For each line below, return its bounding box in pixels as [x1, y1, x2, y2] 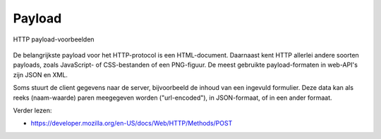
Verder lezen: [13, 106, 52, 114]
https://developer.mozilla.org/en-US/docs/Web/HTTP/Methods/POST [30, 119, 233, 128]
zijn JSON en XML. [13, 70, 68, 79]
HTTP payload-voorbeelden [13, 35, 95, 44]
